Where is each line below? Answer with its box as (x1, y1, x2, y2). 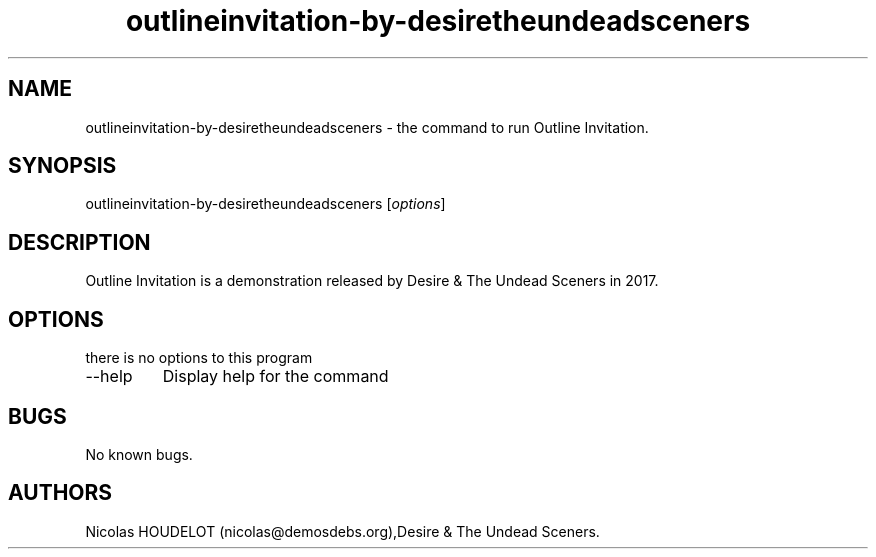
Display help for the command (162, 366, 389, 387)
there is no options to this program (85, 349, 313, 367)
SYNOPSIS (8, 153, 117, 179)
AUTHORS (8, 480, 113, 506)
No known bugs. (85, 445, 193, 463)
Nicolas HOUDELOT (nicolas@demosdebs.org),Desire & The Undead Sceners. (85, 522, 600, 540)
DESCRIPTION (8, 229, 151, 255)
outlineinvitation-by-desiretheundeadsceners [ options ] (85, 195, 446, 213)
